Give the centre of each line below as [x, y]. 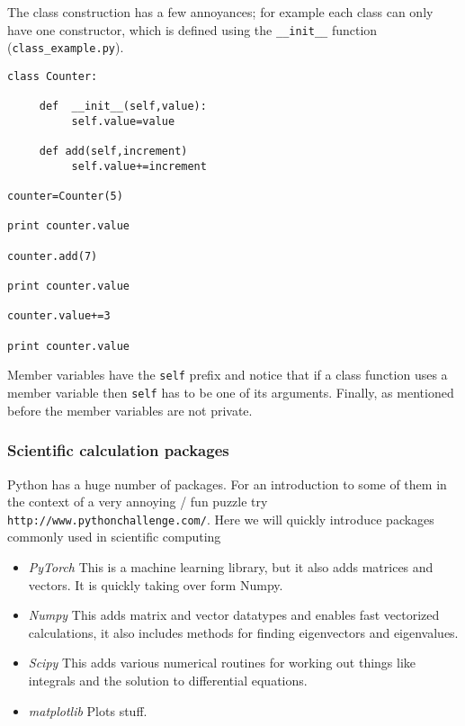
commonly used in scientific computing [114, 537]
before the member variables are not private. [130, 410]
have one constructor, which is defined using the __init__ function [192, 29]
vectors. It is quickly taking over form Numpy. [156, 584]
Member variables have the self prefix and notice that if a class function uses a [228, 375]
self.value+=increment [139, 166]
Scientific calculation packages [118, 450]
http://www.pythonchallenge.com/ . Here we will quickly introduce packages [221, 519]
